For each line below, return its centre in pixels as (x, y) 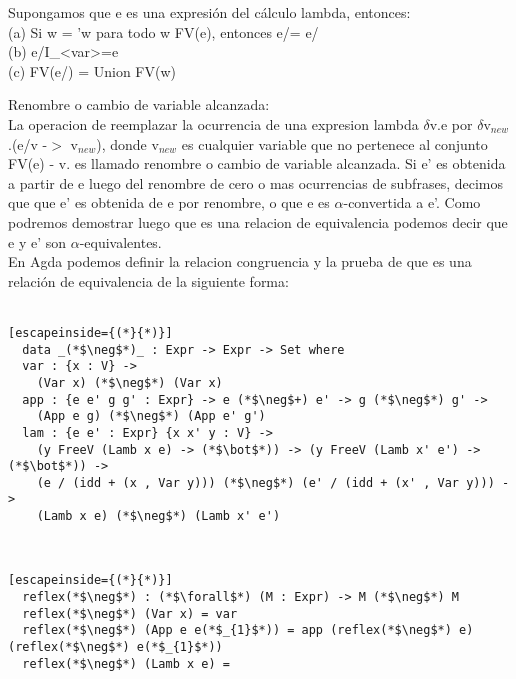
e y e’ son (37, 241)
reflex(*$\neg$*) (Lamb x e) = (126, 663)
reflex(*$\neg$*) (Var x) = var (130, 613)
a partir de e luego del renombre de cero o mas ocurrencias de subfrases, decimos (255, 182)
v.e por (451, 123)
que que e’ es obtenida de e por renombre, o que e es (169, 202)
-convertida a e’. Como (412, 202)
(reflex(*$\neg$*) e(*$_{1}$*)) (115, 647)
